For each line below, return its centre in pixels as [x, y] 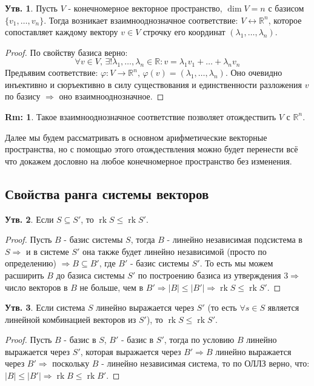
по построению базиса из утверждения [209, 275]
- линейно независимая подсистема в [235, 239]
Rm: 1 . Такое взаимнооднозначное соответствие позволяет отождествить [141, 116]
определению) [31, 263]
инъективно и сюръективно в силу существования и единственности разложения [153, 84]
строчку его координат [184, 32]
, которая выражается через [131, 351]
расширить [25, 275]
